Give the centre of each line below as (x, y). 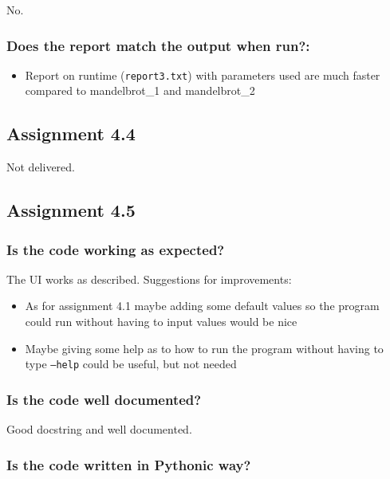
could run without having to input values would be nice (161, 322)
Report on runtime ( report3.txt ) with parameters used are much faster (203, 75)
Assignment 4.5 (71, 210)
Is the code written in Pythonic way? (129, 464)
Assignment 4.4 (71, 133)
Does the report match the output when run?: (158, 45)
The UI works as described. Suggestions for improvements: (149, 279)
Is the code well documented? (104, 399)
